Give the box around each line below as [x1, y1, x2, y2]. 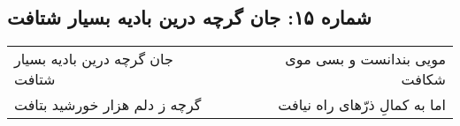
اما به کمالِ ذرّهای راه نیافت [278, 94, 446, 115]
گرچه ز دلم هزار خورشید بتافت [14, 94, 202, 115]
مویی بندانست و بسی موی [285, 48, 446, 70]
